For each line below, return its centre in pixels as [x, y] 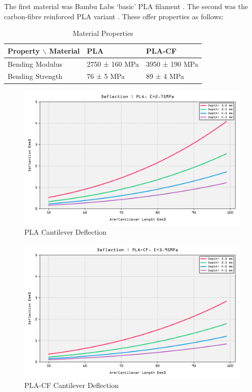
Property [24, 50]
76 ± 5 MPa [106, 76]
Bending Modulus [35, 63]
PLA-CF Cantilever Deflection [71, 385]
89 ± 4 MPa [165, 76]
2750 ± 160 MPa [113, 63]
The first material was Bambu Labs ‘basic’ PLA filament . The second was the [126, 6]
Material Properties [103, 33]
